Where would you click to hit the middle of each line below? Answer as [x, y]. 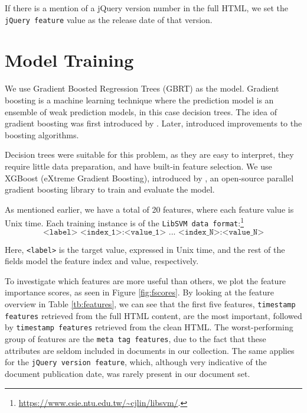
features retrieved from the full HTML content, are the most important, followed [153, 315]
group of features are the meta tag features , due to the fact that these [135, 339]
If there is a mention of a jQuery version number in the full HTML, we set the [147, 8]
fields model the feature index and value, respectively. [102, 261]
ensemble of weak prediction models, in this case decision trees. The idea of [141, 111]
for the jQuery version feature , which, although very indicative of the [136, 362]
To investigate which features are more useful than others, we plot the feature [146, 280]
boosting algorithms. [42, 134]
